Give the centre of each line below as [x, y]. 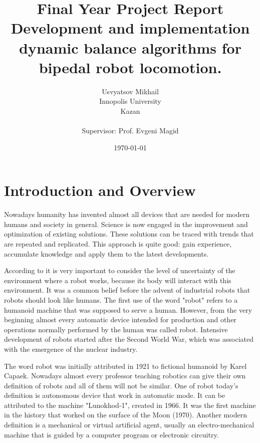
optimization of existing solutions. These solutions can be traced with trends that [129, 234]
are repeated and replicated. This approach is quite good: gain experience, [118, 243]
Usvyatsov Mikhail [130, 91]
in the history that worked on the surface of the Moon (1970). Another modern [125, 415]
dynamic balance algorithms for [130, 47]
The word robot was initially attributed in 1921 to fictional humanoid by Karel [125, 366]
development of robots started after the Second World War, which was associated [129, 339]
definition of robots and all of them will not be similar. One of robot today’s [121, 385]
